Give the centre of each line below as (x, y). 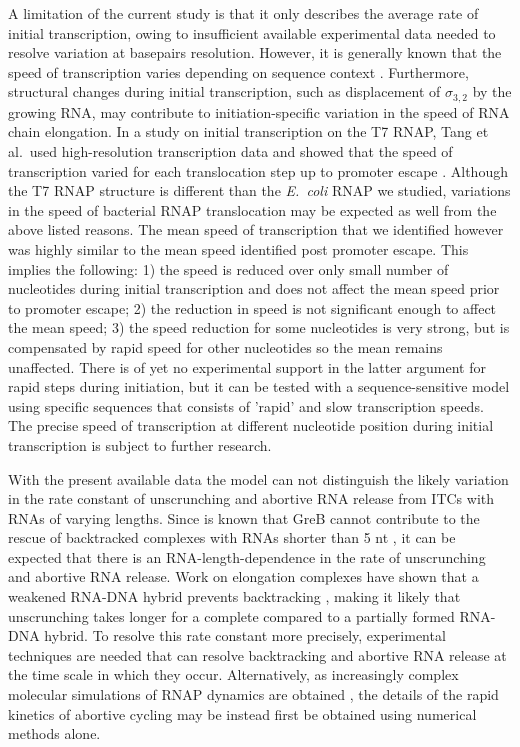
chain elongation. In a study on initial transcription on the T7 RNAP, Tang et (248, 131)
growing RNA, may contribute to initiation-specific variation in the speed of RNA (259, 111)
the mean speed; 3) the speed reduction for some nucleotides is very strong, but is (259, 327)
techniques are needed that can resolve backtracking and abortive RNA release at (257, 654)
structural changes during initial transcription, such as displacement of (224, 91)
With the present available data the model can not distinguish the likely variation (258, 478)
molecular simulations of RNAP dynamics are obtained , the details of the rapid (253, 694)
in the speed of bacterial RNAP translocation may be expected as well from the (252, 209)
